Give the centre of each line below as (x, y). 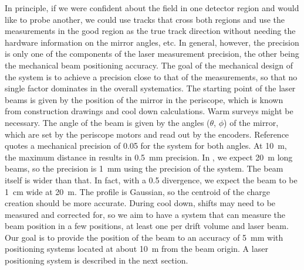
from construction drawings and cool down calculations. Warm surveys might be (149, 111)
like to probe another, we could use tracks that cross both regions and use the (145, 19)
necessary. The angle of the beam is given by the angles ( (107, 122)
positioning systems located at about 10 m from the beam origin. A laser (136, 249)
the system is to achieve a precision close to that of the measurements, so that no (151, 76)
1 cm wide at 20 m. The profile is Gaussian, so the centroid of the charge (137, 191)
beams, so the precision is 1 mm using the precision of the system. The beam (144, 168)
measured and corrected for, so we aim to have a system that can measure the (145, 214)
